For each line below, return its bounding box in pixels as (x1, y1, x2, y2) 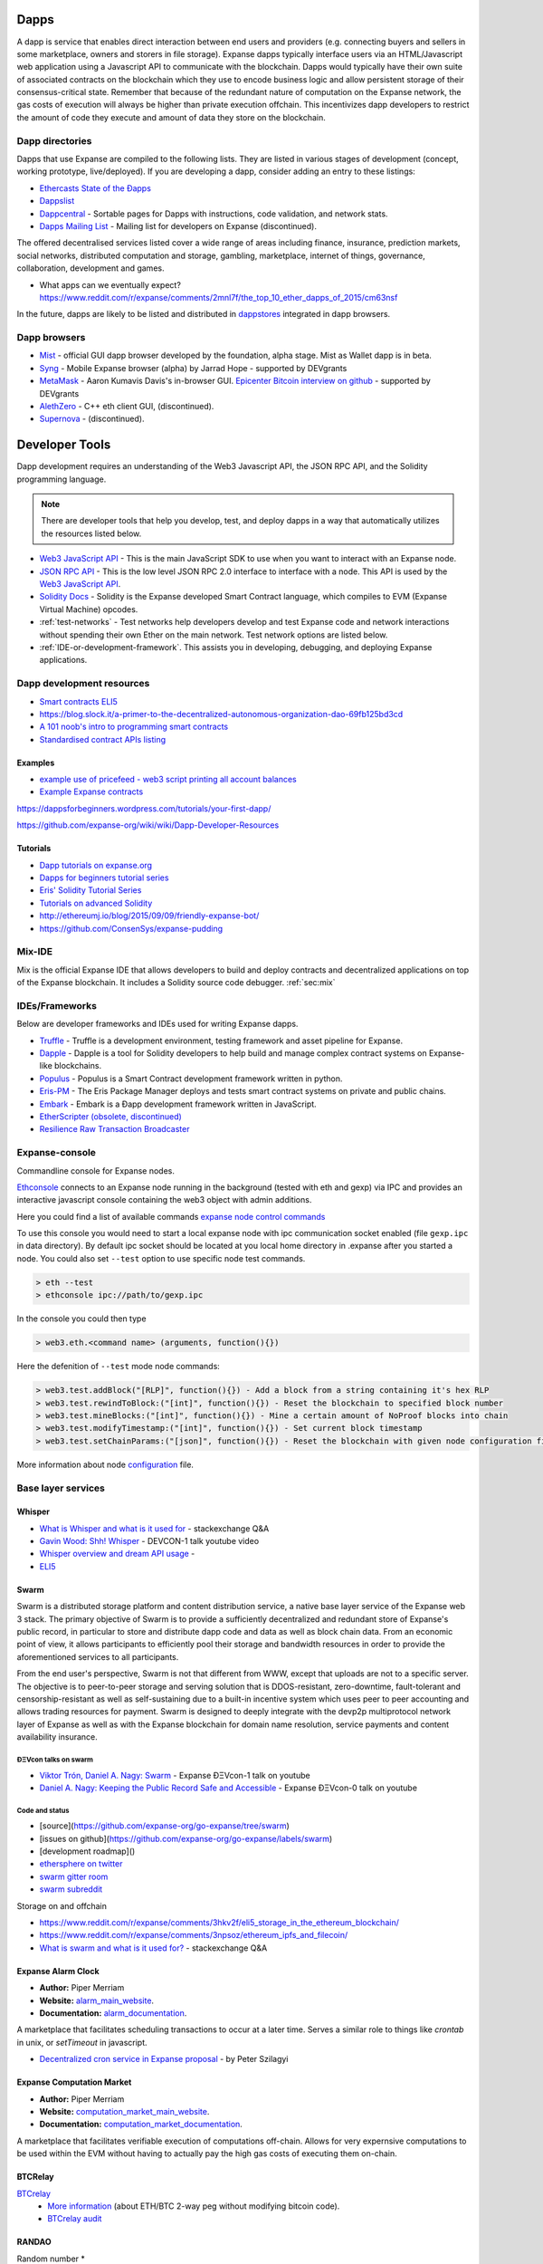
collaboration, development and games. (16, 263, 165, 273)
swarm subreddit (39, 1884, 103, 1895)
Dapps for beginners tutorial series (39, 872, 169, 883)
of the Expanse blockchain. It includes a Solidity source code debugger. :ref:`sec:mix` (16, 977, 336, 988)
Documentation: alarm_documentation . (39, 2007, 187, 2019)
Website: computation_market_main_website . (39, 2106, 210, 2116)
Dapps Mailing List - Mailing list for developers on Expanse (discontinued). (39, 220, 317, 231)
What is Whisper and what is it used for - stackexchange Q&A (39, 1522, 270, 1534)
